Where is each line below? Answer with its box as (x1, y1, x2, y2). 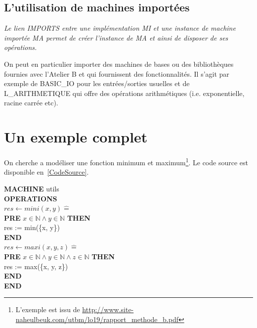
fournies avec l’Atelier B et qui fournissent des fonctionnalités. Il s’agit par (4, 68, 229, 79)
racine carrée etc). (4, 97, 58, 108)
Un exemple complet (4, 127, 148, 147)
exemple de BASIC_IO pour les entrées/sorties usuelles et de (4, 78, 190, 89)
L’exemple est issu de (15, 304, 80, 315)
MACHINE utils (4, 183, 59, 193)
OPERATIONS (4, 193, 57, 203)
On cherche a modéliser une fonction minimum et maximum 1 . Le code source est (4, 156, 248, 167)
